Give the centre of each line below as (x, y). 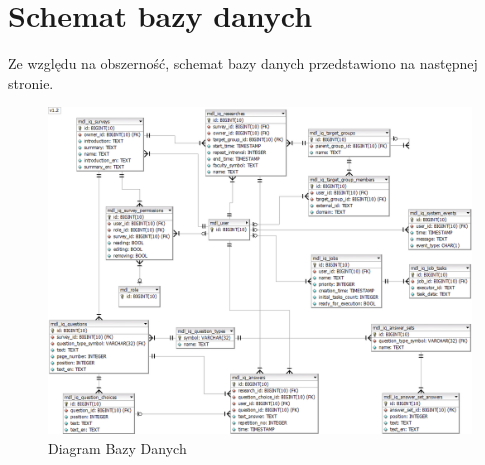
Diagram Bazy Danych (117, 448)
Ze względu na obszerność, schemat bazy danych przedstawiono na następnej (243, 63)
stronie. (31, 82)
